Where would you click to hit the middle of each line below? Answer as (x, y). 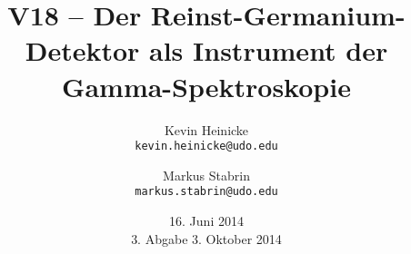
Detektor (82, 50)
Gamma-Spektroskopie (206, 86)
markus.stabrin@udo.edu (206, 192)
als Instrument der (269, 50)
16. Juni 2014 (206, 220)
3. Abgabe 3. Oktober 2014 (206, 238)
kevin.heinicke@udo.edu (206, 147)
